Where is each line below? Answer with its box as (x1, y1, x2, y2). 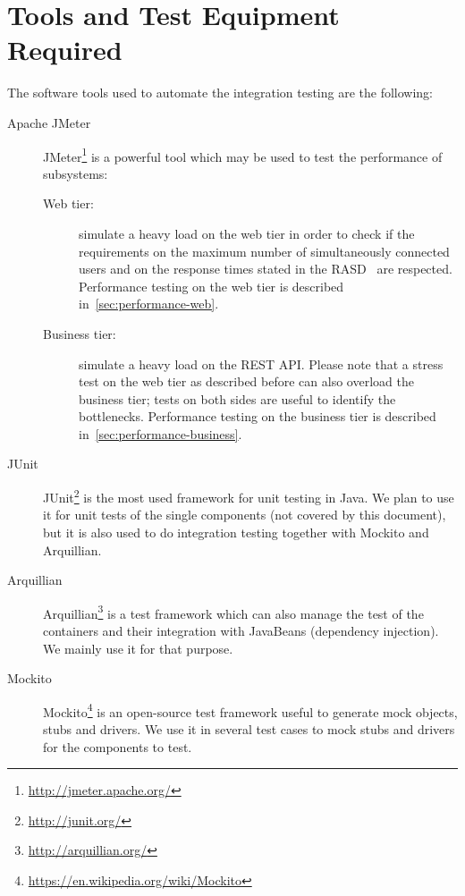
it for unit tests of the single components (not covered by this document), (43, 505, 446, 524)
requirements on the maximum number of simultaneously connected (79, 241, 450, 260)
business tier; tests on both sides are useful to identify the (79, 389, 396, 408)
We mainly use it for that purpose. (43, 638, 233, 657)
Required (7, 31, 123, 68)
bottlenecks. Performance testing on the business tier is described (79, 407, 436, 426)
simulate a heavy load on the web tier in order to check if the (79, 224, 415, 242)
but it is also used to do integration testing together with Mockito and (43, 522, 429, 541)
